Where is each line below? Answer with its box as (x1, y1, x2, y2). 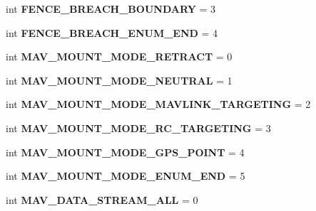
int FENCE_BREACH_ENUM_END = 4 (6, 25, 218, 40)
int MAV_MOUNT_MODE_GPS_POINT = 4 (6, 144, 245, 159)
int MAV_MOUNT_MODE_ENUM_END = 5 (6, 168, 245, 183)
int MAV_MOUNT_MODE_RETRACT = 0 (6, 49, 233, 64)
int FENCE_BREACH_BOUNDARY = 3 (6, 1, 216, 16)
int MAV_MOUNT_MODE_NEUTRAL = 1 (6, 72, 233, 87)
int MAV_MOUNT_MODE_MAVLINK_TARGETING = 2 (6, 97, 311, 112)
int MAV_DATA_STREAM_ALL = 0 (6, 192, 198, 207)
